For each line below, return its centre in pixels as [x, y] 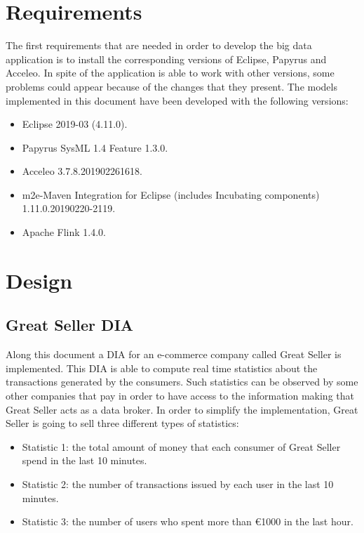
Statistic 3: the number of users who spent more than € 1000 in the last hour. [188, 521]
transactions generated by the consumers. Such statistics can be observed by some [182, 382]
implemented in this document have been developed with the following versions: [177, 100]
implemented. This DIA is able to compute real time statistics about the [162, 368]
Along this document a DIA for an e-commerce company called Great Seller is [174, 354]
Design [39, 280]
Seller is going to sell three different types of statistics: [122, 423]
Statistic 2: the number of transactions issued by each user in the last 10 [178, 483]
